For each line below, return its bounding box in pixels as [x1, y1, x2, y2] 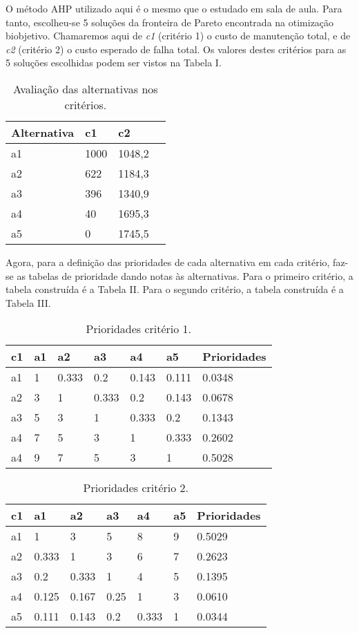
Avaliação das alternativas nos [13, 80, 158, 97]
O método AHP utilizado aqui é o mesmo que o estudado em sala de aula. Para [6, 1, 342, 15]
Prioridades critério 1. [86, 321, 192, 337]
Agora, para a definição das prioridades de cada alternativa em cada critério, [6, 254, 330, 269]
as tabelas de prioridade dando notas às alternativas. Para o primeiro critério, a [17, 268, 353, 283]
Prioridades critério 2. [83, 480, 189, 496]
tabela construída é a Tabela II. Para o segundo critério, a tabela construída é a [6, 282, 344, 296]
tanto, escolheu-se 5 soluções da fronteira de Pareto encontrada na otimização [6, 15, 334, 29]
